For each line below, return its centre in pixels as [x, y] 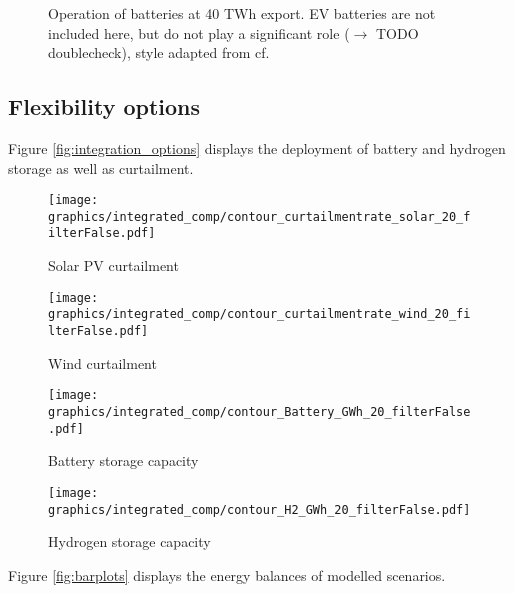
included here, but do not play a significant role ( [199, 32]
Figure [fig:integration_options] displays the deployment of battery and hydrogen [257, 147]
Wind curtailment [102, 362]
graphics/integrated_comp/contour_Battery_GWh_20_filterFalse [259, 411]
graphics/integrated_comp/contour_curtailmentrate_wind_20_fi [259, 314]
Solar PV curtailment [113, 265]
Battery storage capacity [123, 460]
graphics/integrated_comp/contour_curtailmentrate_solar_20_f [259, 216]
